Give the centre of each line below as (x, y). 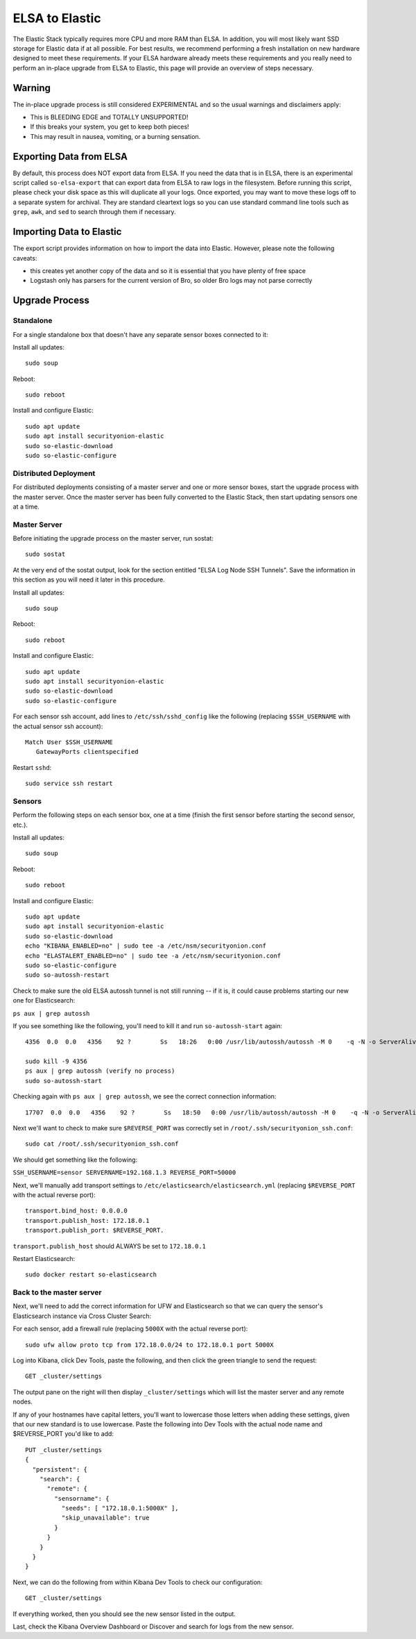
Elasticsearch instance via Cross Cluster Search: (82, 1316)
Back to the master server (57, 1292)
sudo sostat (45, 554)
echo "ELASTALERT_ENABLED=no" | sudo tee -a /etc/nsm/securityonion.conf (153, 956)
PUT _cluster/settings (64, 1450)
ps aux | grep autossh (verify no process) (100, 1071)
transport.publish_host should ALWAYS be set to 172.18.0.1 (110, 1246)
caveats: (25, 258)
